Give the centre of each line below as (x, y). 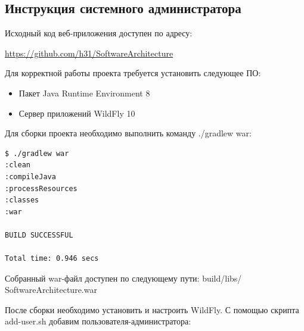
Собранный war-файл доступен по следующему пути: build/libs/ (123, 278)
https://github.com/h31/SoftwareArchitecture (89, 53)
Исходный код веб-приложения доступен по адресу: (99, 33)
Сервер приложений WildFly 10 (77, 113)
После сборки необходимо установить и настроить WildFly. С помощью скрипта (152, 309)
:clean (18, 165)
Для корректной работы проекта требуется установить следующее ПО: (133, 73)
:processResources (41, 188)
